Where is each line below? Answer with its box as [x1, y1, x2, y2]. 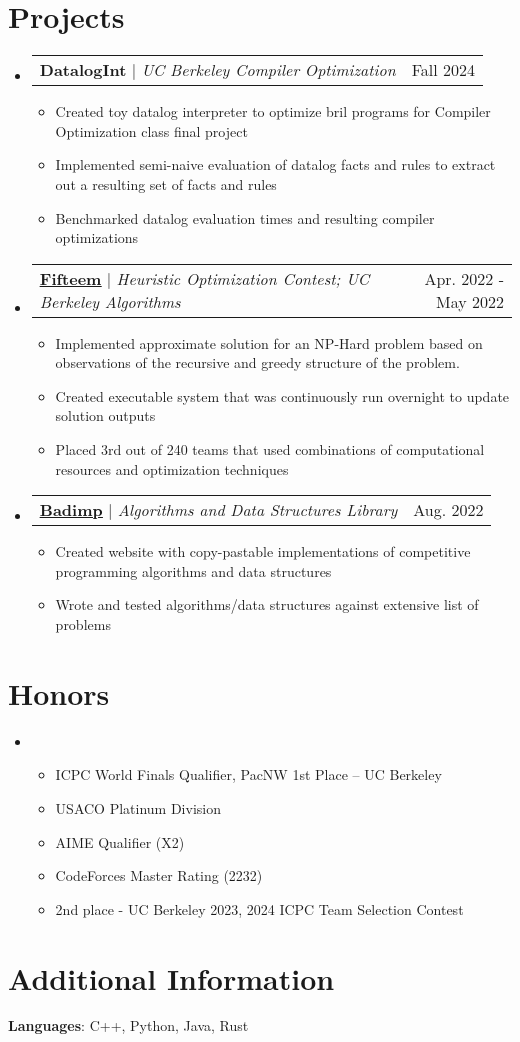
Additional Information [8, 957, 335, 998]
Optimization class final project [55, 120, 248, 141]
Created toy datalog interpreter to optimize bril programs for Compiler [55, 101, 491, 122]
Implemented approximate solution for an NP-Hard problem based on [55, 332, 483, 353]
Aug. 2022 [413, 498, 484, 522]
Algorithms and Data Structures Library [117, 498, 398, 522]
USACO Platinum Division [55, 797, 221, 818]
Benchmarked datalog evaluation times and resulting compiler [55, 207, 435, 228]
